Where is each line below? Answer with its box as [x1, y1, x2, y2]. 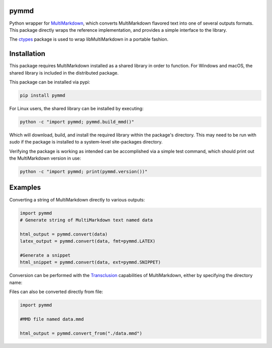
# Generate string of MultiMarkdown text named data [20, 217, 153, 223]
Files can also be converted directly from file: [9, 289, 103, 295]
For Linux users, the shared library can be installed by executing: [9, 105, 144, 111]
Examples [9, 183, 41, 192]
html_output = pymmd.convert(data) [20, 231, 108, 237]
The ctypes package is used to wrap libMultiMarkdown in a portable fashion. [9, 36, 169, 42]
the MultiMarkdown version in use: [9, 155, 82, 161]
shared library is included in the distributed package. [9, 69, 119, 76]
